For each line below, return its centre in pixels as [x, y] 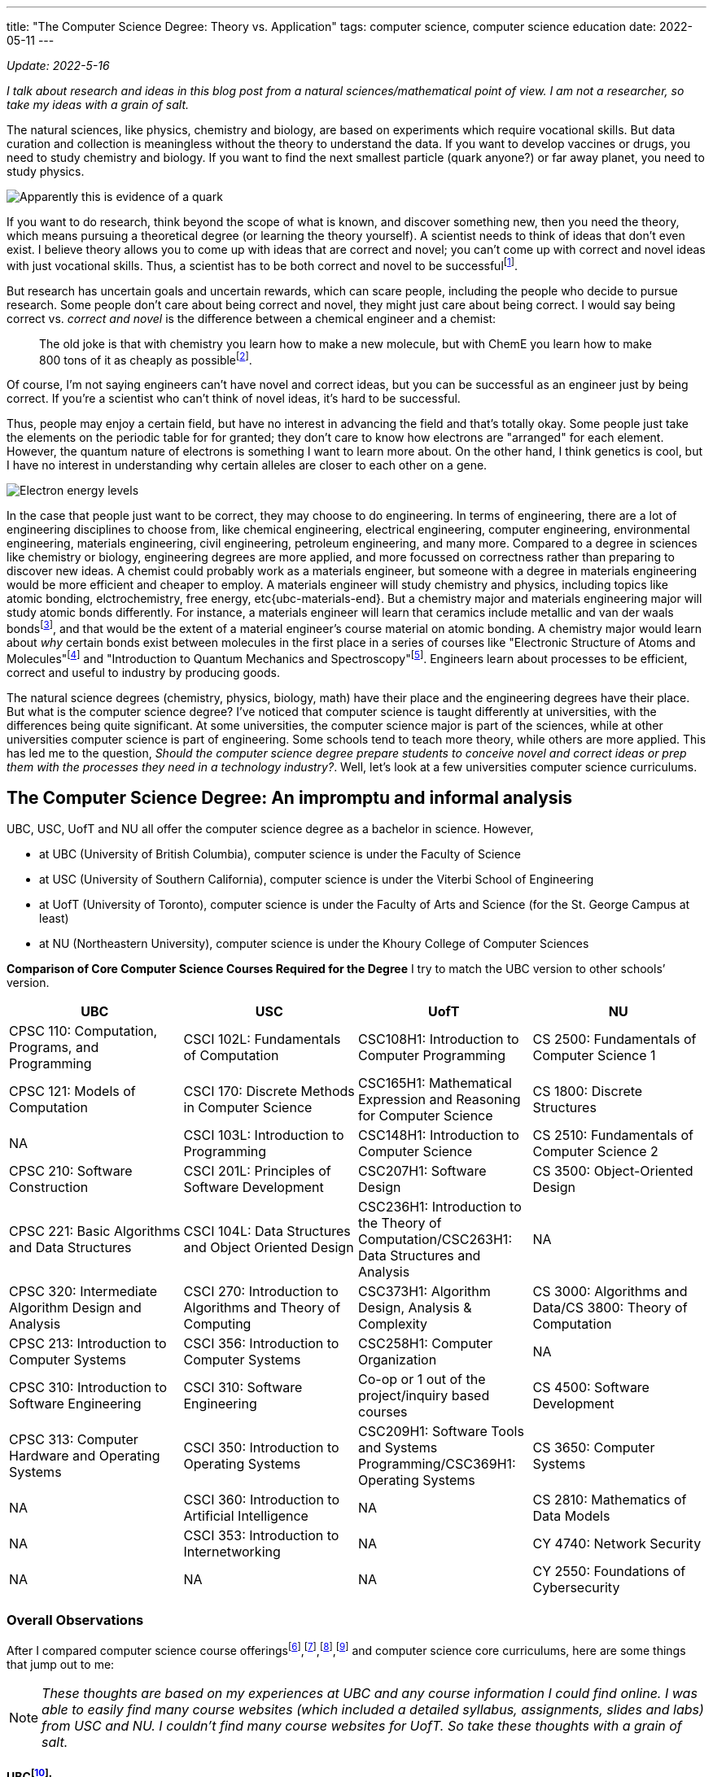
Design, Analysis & [415, 1308]
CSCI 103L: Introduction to [264, 1135]
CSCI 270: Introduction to [261, 1292]
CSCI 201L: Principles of [257, 1171]
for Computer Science [426, 1116]
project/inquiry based [424, 1396]
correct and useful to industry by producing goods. [143, 672]
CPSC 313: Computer [74, 1440]
